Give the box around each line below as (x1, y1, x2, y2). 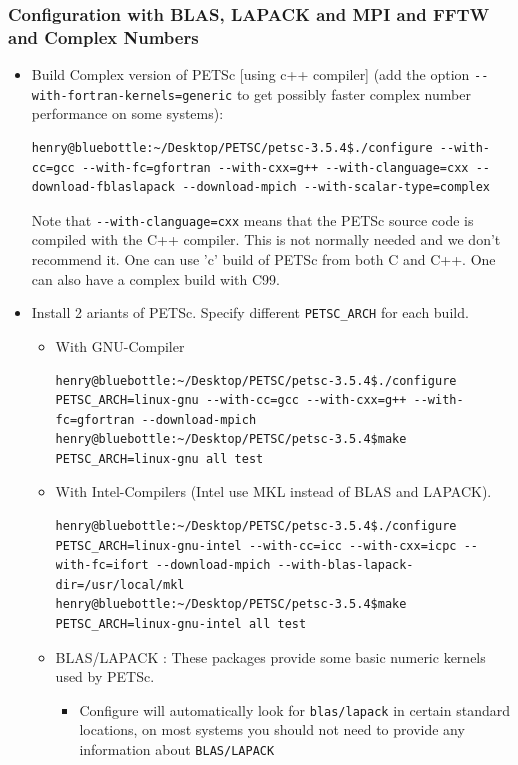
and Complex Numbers (8, 24, 199, 49)
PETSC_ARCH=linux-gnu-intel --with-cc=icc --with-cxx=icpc (55, 538, 457, 553)
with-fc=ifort (55, 558, 149, 573)
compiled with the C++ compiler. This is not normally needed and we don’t (31, 229, 501, 250)
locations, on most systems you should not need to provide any (79, 719, 465, 740)
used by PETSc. (55, 666, 155, 687)
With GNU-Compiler (55, 335, 185, 356)
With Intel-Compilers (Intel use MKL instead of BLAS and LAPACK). (55, 481, 492, 502)
